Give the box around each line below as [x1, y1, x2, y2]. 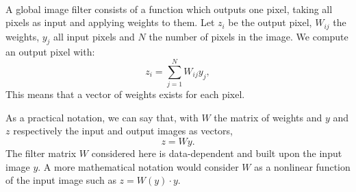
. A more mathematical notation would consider [38, 159, 239, 173]
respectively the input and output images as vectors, [13, 123, 233, 138]
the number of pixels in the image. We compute [149, 29, 348, 43]
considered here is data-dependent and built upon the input [91, 145, 342, 160]
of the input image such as [5, 173, 116, 187]
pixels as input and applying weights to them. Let [5, 15, 215, 29]
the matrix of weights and [214, 110, 322, 124]
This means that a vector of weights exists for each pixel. [5, 87, 245, 101]
